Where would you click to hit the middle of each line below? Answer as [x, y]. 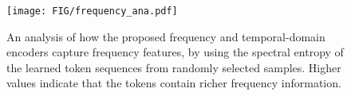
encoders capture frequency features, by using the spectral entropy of [175, 52]
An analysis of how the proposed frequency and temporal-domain [166, 36]
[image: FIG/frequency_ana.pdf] [92, 11]
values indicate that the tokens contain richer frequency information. [174, 83]
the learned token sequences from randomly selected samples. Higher [174, 67]
